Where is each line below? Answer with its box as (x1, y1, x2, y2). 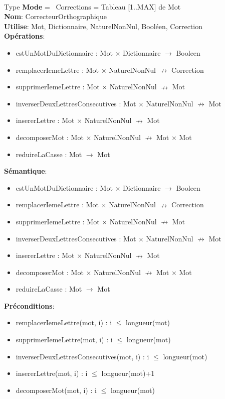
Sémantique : (4, 166, 47, 176)
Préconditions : (4, 300, 55, 311)
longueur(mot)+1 (101, 368, 155, 378)
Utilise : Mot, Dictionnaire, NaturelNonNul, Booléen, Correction (4, 21, 202, 31)
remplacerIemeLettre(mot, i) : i (16, 317, 112, 328)
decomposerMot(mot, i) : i (16, 384, 97, 395)
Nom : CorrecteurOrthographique (4, 11, 107, 22)
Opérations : (4, 31, 45, 41)
